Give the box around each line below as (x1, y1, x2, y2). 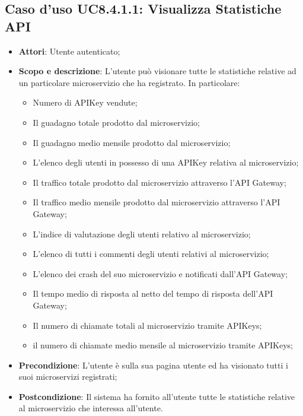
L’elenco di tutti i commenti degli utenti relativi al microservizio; (33, 247, 269, 260)
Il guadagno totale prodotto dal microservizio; (33, 116, 200, 128)
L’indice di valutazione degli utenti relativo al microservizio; (33, 227, 251, 240)
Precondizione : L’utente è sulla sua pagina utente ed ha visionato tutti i (18, 358, 288, 371)
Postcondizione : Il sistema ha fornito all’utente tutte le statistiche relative (18, 390, 295, 402)
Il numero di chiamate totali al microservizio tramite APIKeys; (33, 319, 262, 331)
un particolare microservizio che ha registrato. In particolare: (18, 76, 240, 88)
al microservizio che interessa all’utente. (18, 402, 163, 414)
